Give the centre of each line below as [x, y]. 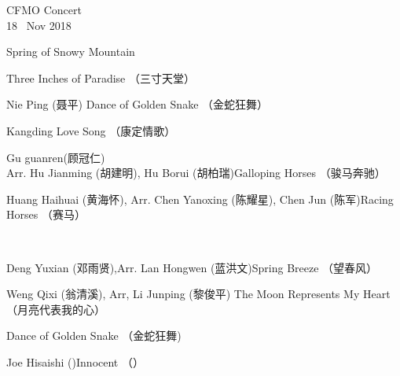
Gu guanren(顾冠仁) [56, 157]
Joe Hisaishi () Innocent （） [75, 361]
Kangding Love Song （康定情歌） [91, 130]
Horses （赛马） [46, 214]
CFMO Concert [44, 9]
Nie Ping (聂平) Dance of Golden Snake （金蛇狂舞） [138, 104]
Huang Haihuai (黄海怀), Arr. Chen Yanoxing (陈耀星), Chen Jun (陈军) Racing [200, 199]
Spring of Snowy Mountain [71, 52]
